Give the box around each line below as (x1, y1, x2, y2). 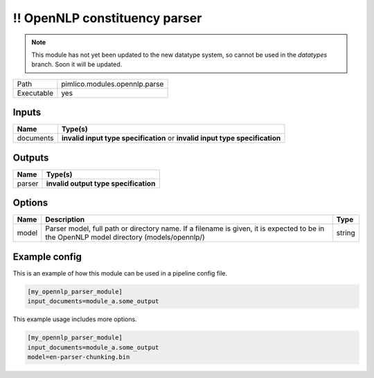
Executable (17, 88, 53, 98)
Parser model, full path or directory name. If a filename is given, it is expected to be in (45, 224, 325, 233)
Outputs (12, 152, 49, 163)
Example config (12, 251, 82, 262)
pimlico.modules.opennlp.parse (61, 79, 164, 89)
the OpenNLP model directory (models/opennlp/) (45, 233, 205, 242)
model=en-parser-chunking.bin (27, 353, 130, 361)
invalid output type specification (46, 179, 156, 188)
